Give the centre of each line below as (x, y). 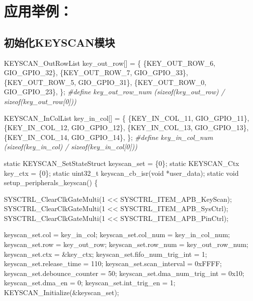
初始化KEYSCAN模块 (60, 42)
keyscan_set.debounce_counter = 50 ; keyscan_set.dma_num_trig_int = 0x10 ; (124, 273)
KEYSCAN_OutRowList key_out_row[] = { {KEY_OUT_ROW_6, (110, 63)
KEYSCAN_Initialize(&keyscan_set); (62, 292)
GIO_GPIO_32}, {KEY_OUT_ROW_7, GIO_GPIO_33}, (96, 72)
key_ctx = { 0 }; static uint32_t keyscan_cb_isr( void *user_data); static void (121, 173)
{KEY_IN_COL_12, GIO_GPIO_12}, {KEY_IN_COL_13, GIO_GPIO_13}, (126, 127)
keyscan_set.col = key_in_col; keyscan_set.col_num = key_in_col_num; (117, 234)
